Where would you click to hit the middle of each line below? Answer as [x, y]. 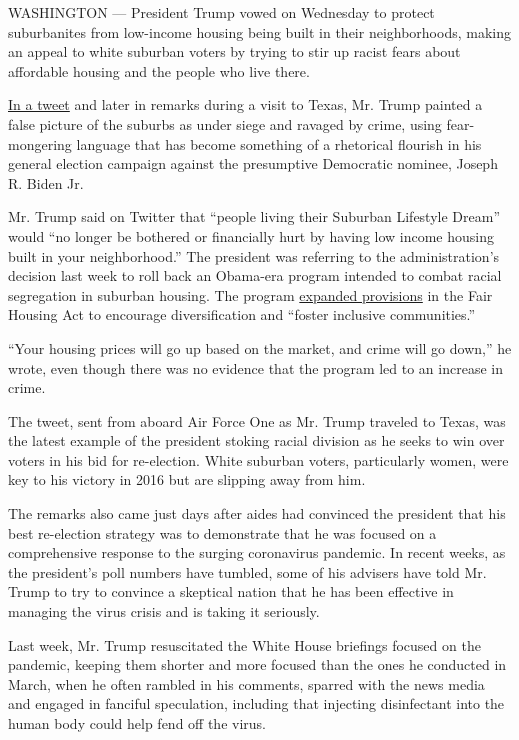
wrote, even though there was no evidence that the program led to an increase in [255, 367]
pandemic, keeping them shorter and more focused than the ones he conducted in [257, 664]
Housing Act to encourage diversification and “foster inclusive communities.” [242, 314]
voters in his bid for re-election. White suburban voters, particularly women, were [258, 459]
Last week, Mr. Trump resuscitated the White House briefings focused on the [244, 644]
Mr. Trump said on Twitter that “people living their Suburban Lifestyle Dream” [254, 216]
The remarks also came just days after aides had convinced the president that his [257, 513]
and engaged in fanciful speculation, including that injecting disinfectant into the [256, 703]
